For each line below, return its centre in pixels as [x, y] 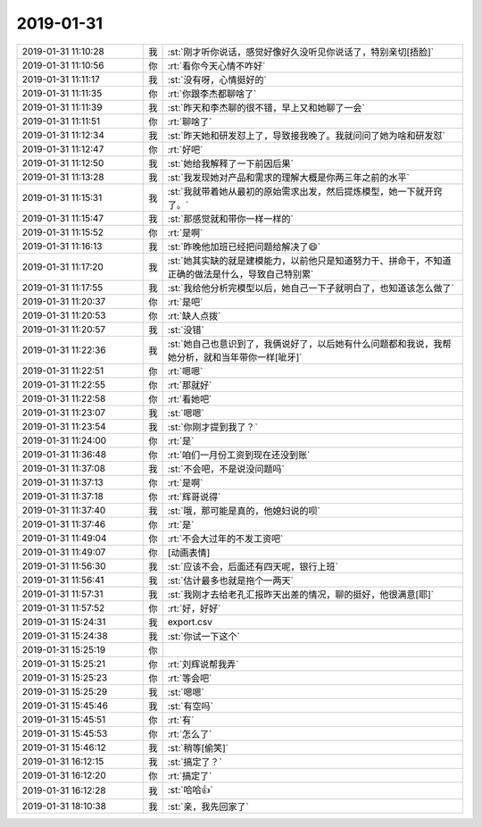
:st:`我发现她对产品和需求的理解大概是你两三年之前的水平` [288, 177]
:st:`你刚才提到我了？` [212, 427]
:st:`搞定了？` [195, 762]
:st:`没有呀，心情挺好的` [217, 79]
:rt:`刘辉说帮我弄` [203, 664]
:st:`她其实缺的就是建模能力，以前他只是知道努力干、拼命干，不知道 [309, 261]
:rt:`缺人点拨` [194, 315]
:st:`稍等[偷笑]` [198, 748]
